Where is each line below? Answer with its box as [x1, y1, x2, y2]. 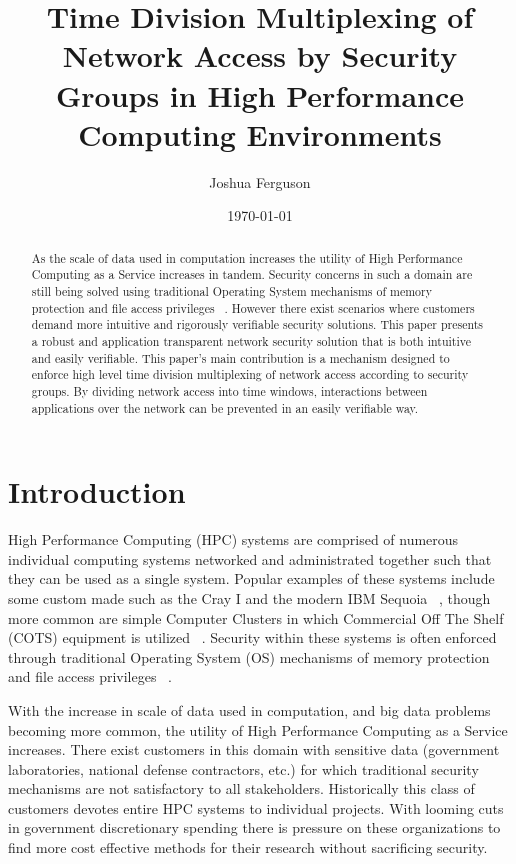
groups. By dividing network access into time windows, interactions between [31, 382, 428, 399]
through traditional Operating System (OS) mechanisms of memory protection [8, 646, 490, 667]
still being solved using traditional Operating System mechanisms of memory [31, 282, 432, 299]
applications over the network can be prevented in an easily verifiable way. [31, 399, 419, 416]
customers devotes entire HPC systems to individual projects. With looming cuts [8, 797, 504, 818]
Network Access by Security [62, 35, 458, 76]
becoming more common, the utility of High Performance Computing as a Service [8, 719, 508, 740]
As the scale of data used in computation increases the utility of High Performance [31, 249, 463, 266]
